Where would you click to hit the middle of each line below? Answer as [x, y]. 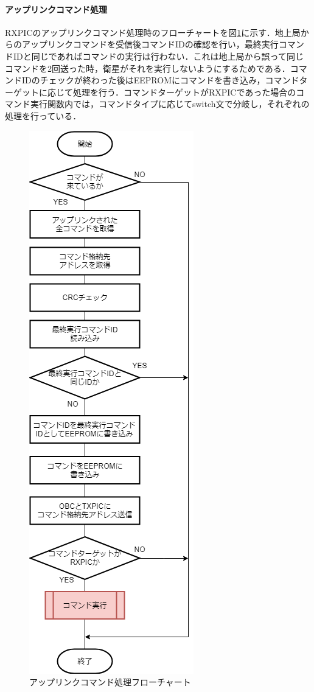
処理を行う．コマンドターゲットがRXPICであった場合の [184, 92]
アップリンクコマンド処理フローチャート [110, 682]
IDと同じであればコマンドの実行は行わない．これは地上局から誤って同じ [158, 56]
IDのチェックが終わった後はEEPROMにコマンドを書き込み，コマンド [160, 80]
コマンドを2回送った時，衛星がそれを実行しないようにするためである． [148, 68]
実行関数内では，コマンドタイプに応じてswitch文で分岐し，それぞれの [170, 104]
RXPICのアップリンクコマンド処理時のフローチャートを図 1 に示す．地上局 [153, 32]
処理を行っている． [43, 115]
